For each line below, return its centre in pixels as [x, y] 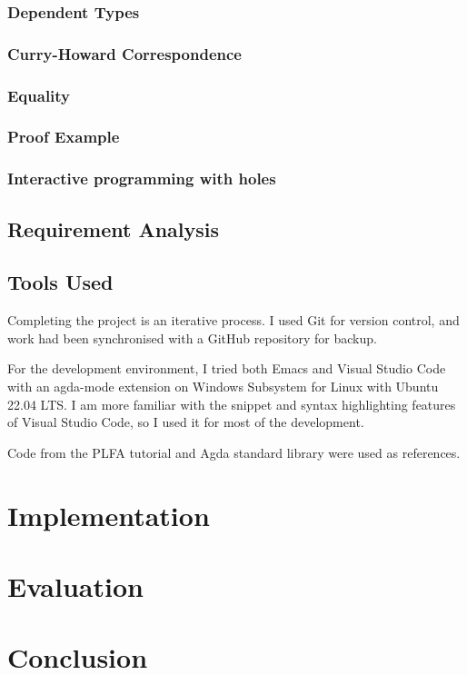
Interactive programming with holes [142, 179]
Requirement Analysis [114, 228]
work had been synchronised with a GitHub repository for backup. [192, 337]
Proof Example [64, 137]
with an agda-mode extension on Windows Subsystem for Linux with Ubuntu [223, 386]
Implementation [109, 515]
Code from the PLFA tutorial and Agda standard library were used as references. [234, 452]
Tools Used [60, 282]
